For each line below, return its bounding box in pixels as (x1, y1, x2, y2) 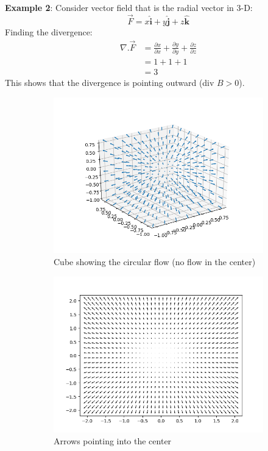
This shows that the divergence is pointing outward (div (5, 76, 214, 89)
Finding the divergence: (5, 25, 93, 38)
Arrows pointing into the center (54, 435, 172, 447)
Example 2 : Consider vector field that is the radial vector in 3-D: (5, 1, 253, 13)
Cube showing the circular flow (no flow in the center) (54, 255, 256, 268)
